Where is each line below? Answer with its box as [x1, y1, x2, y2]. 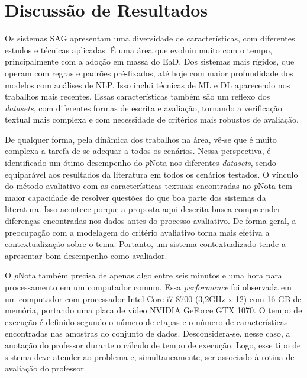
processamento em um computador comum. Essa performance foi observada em [5, 281, 292, 293]
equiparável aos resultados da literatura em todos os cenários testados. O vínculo [5, 168, 298, 180]
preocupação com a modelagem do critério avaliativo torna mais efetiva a [5, 226, 270, 238]
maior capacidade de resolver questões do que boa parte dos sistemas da [5, 191, 266, 203]
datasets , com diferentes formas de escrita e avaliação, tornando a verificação [5, 101, 282, 114]
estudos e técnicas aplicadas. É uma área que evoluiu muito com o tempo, [5, 43, 272, 56]
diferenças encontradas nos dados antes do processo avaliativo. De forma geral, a [5, 214, 296, 227]
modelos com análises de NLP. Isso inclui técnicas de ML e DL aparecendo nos [5, 78, 290, 91]
